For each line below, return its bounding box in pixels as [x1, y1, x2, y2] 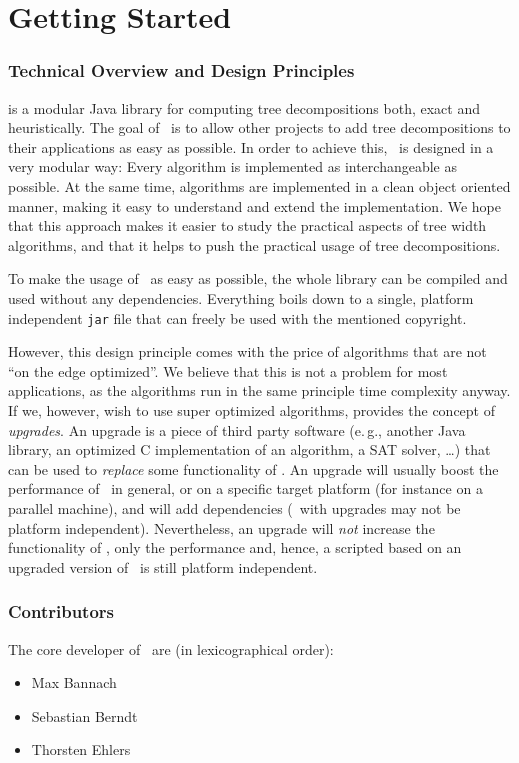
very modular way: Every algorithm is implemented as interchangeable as [8, 156, 457, 177]
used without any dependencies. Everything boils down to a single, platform [8, 287, 474, 308]
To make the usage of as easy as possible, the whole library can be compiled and [8, 268, 508, 289]
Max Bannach [31, 672, 117, 693]
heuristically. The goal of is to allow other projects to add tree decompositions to [8, 117, 511, 138]
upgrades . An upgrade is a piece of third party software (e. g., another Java [8, 419, 466, 440]
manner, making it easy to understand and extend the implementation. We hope [8, 195, 501, 216]
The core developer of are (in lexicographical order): [8, 638, 334, 659]
